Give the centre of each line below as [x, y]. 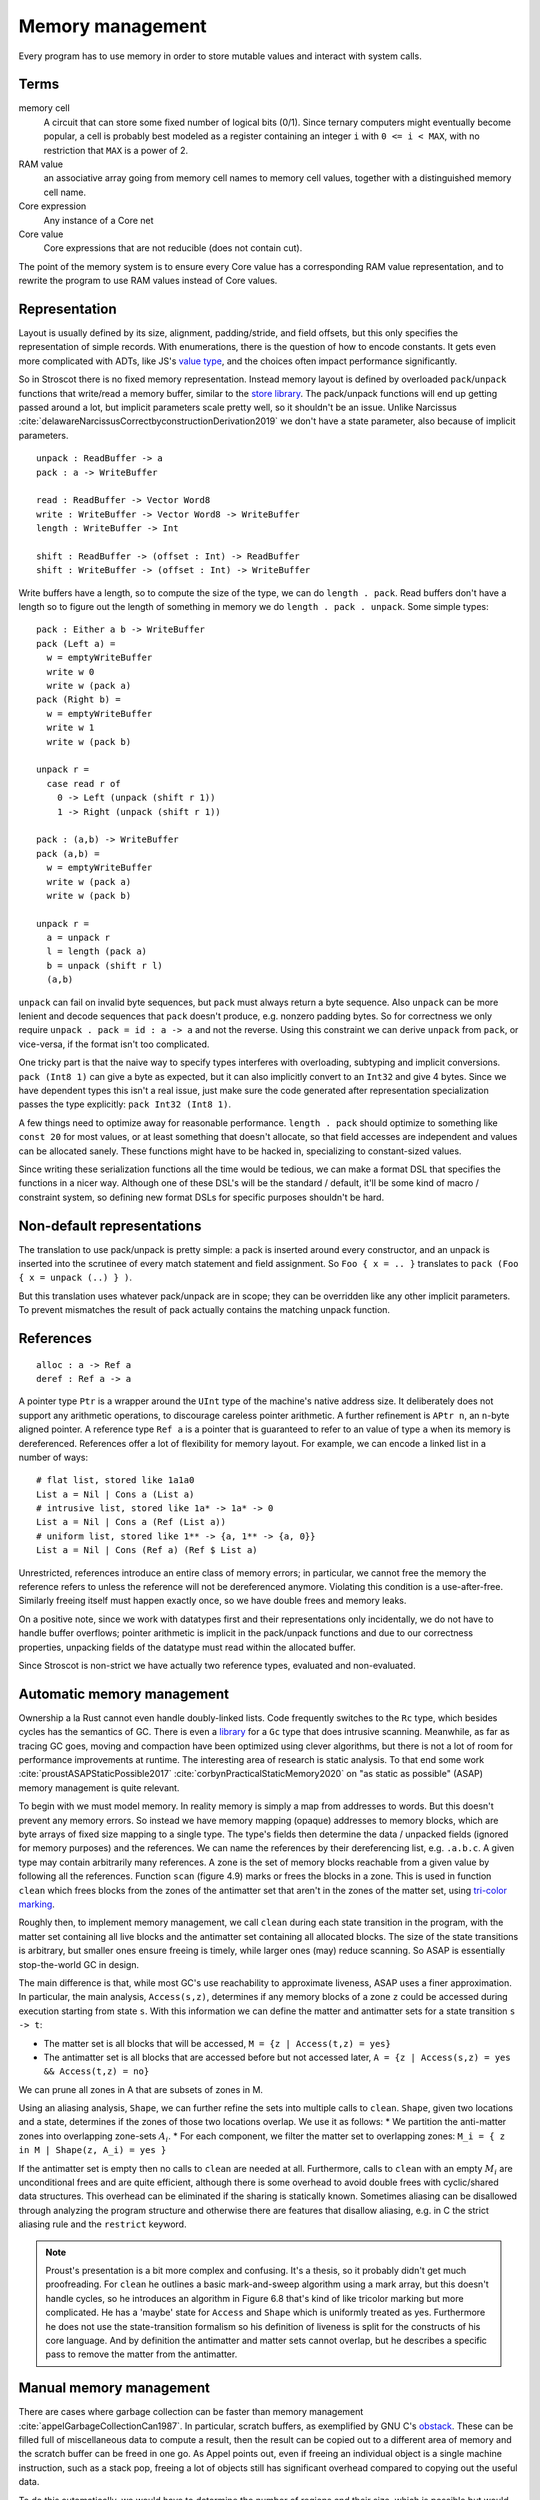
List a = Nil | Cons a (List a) [115, 1494]
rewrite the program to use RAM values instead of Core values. [148, 281]
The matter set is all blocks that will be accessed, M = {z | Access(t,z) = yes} [217, 2043]
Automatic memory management [124, 1693]
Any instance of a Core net [98, 220]
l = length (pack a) [97, 951]
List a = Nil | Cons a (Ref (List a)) [131, 1522]
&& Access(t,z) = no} [96, 2071]
